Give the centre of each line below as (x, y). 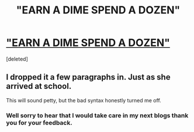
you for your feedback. (39, 123)
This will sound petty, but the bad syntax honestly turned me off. (84, 100)
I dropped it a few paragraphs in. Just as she (88, 77)
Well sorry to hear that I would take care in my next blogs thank (97, 115)
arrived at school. (39, 86)
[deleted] (17, 59)
